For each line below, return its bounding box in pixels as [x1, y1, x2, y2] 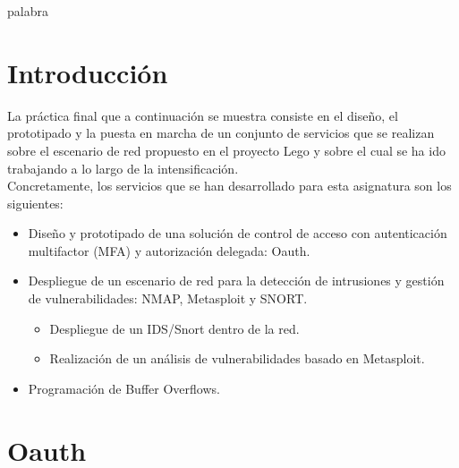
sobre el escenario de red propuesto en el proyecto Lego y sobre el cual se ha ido [7, 140, 446, 159]
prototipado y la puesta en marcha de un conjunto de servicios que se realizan [7, 123, 435, 142]
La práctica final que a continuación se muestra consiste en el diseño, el [7, 106, 398, 124]
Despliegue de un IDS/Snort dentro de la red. [49, 319, 300, 337]
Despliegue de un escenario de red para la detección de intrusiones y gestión [28, 271, 445, 290]
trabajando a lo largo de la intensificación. [7, 158, 239, 177]
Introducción [7, 54, 168, 90]
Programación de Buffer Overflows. [28, 379, 220, 397]
